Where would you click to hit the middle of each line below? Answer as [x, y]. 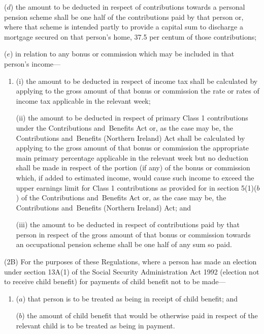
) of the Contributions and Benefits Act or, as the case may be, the [121, 198]
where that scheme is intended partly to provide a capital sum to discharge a [124, 27]
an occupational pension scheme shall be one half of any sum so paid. [124, 244]
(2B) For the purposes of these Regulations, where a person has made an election [130, 262]
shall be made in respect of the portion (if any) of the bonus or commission [133, 168]
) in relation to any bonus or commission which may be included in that [122, 54]
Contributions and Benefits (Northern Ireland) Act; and [104, 207]
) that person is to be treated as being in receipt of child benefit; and [130, 298]
